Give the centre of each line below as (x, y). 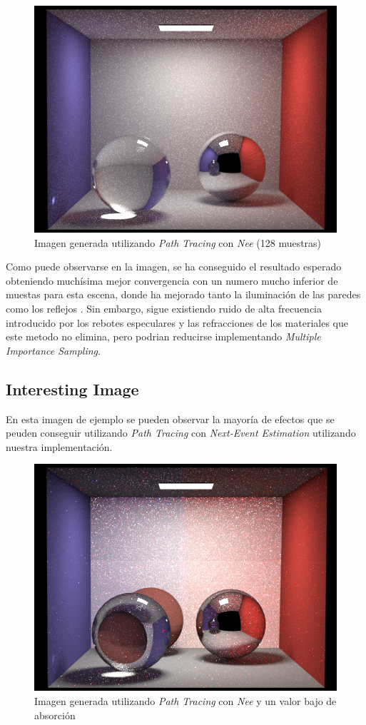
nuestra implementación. (59, 446)
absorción (55, 715)
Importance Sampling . (53, 350)
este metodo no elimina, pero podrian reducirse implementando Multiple (163, 336)
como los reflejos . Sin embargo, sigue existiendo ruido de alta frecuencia (164, 308)
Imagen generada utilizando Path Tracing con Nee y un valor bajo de (185, 700)
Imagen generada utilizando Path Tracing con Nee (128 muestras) (178, 242)
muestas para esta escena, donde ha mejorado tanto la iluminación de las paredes (183, 294)
